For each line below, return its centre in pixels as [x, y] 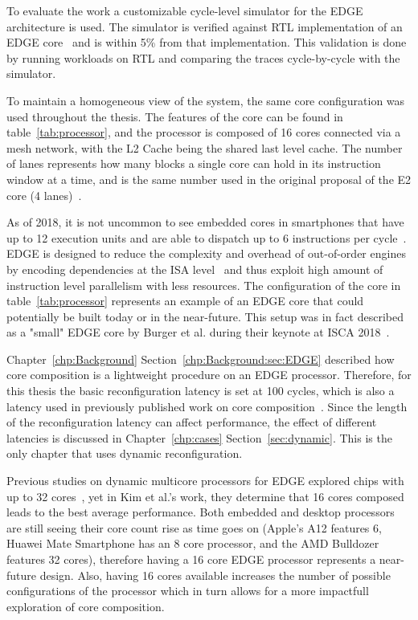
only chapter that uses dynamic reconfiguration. [125, 453]
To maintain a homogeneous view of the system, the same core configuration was [206, 100]
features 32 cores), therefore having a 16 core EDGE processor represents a [191, 559]
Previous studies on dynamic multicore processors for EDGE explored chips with [205, 481]
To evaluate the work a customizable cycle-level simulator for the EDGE [185, 10]
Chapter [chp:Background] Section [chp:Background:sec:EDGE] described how [201, 359]
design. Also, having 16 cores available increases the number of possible [215, 575]
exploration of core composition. [86, 606]
